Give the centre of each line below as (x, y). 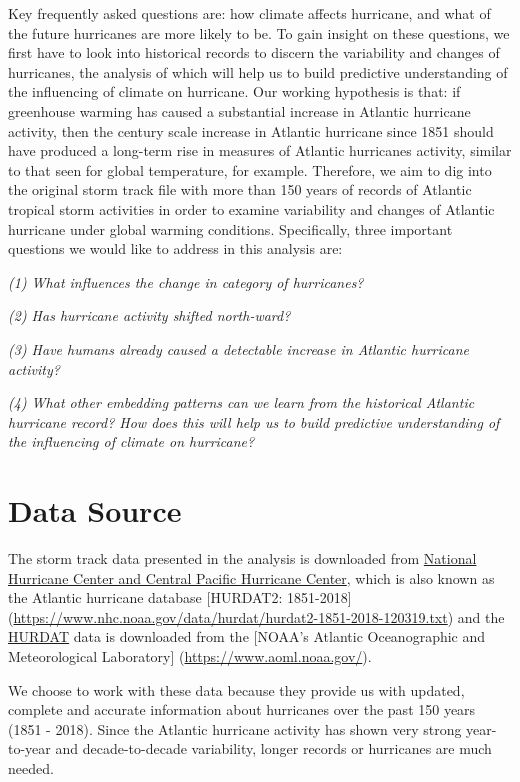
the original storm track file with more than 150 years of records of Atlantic (240, 189)
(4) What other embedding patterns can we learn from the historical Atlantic (241, 402)
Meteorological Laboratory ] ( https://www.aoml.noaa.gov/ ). (190, 655)
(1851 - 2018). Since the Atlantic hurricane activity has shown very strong (235, 728)
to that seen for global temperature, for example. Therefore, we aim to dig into (250, 169)
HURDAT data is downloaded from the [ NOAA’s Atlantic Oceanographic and (247, 636)
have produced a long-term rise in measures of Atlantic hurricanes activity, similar (260, 150)
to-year (29, 748)
